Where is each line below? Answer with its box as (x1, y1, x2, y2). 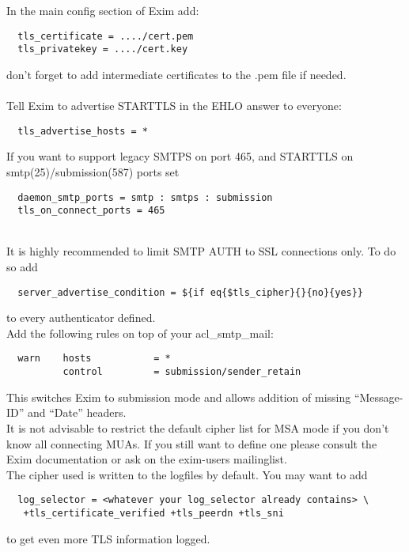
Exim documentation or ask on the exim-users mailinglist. (6, 451, 287, 467)
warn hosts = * (17, 353, 171, 365)
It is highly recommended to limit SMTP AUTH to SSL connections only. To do (6, 243, 396, 259)
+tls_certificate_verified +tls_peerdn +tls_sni (23, 508, 284, 519)
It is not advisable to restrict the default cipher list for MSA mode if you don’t (6, 419, 389, 436)
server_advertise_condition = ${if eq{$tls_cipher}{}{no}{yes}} (17, 286, 364, 298)
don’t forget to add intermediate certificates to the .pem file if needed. (6, 66, 347, 82)
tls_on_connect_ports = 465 (17, 205, 165, 217)
